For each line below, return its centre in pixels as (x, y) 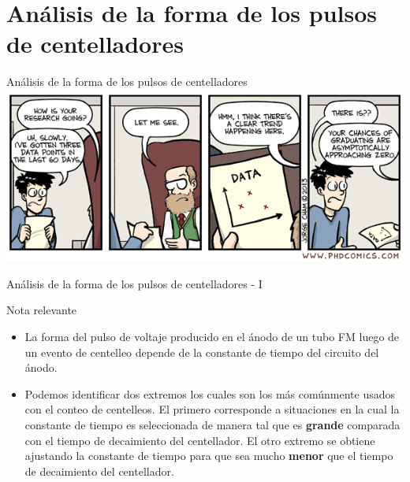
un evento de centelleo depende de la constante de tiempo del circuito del (202, 352)
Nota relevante (42, 310)
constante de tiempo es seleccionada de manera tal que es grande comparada (212, 425)
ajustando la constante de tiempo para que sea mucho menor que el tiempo (209, 456)
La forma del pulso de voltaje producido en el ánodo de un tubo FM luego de (212, 337)
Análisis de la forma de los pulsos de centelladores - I (134, 283)
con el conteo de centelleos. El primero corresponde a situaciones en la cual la (212, 409)
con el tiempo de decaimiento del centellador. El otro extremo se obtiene (200, 440)
